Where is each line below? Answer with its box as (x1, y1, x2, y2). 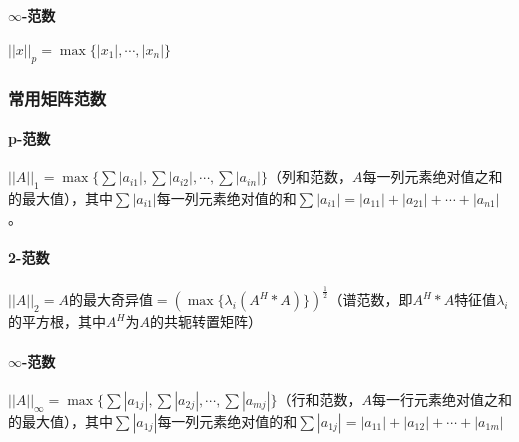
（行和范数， (277, 388, 362, 409)
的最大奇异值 (68, 289, 153, 310)
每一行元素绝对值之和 (372, 388, 513, 409)
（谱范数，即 (328, 289, 413, 310)
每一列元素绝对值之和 (362, 166, 503, 187)
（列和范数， (267, 166, 352, 187)
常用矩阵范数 (8, 85, 107, 110)
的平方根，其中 (8, 311, 106, 332)
